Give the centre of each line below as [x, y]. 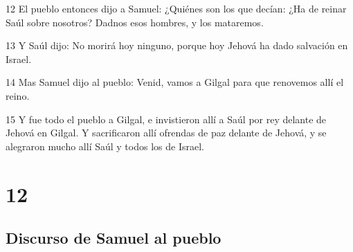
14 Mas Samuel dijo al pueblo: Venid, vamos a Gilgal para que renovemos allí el [175, 82]
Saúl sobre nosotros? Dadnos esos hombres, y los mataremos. [135, 22]
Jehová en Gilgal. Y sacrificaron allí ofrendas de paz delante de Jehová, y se [166, 133]
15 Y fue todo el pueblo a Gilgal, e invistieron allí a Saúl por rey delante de [166, 119]
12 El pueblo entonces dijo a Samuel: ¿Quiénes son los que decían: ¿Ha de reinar [176, 8]
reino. [18, 95]
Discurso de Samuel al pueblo [114, 238]
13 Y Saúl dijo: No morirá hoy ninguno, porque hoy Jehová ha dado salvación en [177, 45]
